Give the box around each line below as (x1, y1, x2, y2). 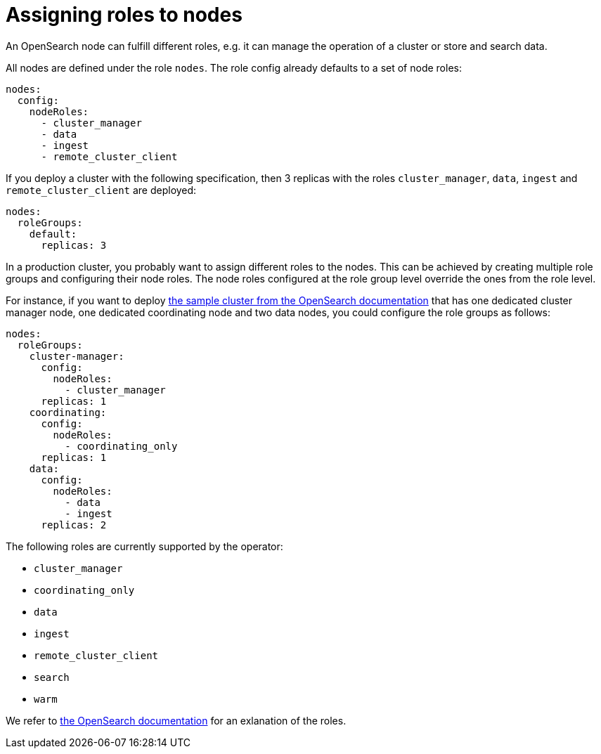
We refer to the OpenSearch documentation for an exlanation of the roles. (6, 714, 347, 727)
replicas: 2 (41, 519, 107, 531)
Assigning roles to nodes (6, 3, 243, 27)
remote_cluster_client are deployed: (6, 183, 197, 196)
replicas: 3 (41, 239, 107, 251)
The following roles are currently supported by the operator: (6, 540, 283, 552)
